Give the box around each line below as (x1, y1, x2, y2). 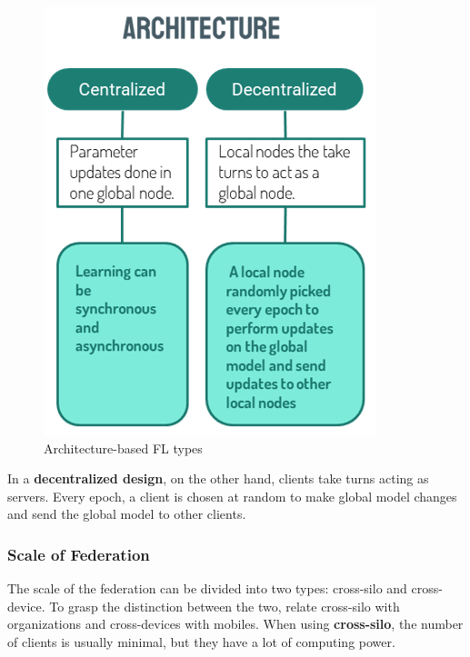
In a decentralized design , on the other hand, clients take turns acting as (7, 469, 429, 488)
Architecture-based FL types (44, 438, 203, 457)
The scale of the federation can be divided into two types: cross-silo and (7, 579, 407, 598)
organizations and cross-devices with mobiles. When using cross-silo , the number (7, 614, 464, 633)
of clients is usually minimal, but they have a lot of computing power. (7, 632, 395, 651)
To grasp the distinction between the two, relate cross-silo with (49, 596, 400, 615)
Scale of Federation (7, 543, 150, 565)
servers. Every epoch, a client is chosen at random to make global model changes (7, 486, 457, 505)
